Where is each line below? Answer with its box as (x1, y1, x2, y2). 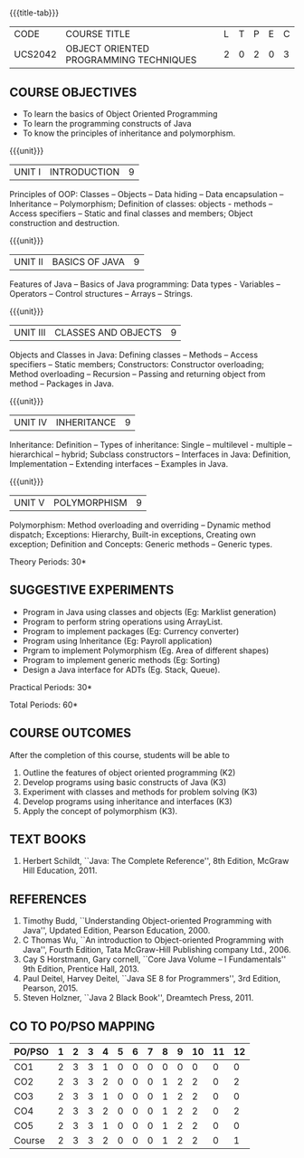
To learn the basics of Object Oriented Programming (22, 109, 218, 119)
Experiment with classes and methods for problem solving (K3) (22, 786, 258, 797)
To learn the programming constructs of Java (22, 119, 192, 128)
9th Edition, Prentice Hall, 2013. (22, 963, 140, 974)
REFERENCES (9, 891, 88, 906)
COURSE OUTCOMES (9, 726, 132, 741)
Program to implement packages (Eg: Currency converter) (22, 625, 240, 636)
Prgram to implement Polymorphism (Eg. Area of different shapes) (22, 645, 270, 656)
